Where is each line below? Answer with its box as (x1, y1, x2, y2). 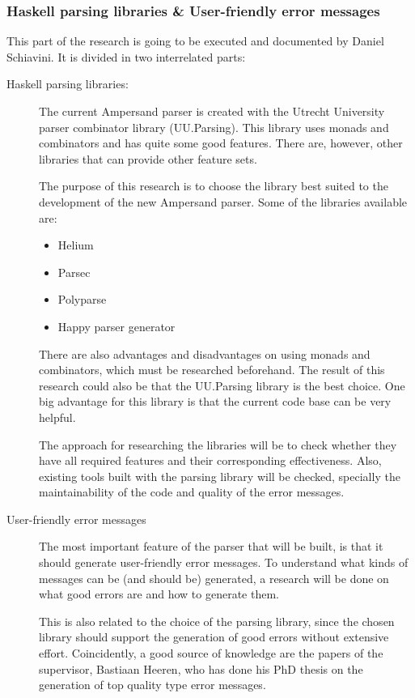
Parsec (57, 263, 91, 280)
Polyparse (57, 291, 107, 308)
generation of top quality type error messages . (39, 676, 266, 693)
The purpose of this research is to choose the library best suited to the (39, 177, 388, 194)
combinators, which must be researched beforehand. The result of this (39, 361, 385, 378)
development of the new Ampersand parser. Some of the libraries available (39, 193, 408, 210)
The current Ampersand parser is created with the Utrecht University (39, 103, 385, 119)
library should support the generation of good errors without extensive (39, 628, 389, 645)
